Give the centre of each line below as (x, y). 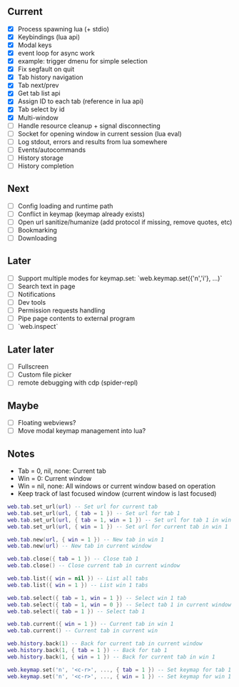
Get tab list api (39, 93)
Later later (31, 349)
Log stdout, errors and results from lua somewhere (92, 141)
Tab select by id (41, 109)
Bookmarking (37, 230)
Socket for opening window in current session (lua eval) (100, 133)
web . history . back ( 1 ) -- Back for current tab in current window (105, 644)
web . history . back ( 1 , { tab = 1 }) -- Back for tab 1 (87, 651)
